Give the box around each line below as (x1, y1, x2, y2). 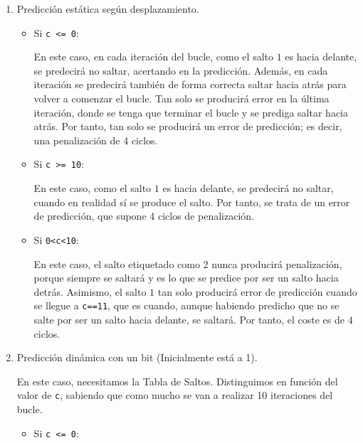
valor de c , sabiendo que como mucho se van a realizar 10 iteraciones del (16, 388, 333, 402)
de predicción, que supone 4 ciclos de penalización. (33, 208, 254, 223)
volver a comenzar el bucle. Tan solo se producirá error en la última (33, 91, 330, 106)
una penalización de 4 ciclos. (33, 132, 158, 147)
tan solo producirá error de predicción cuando (157, 284, 357, 299)
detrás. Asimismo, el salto (33, 284, 147, 299)
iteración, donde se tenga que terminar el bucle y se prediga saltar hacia (33, 105, 348, 119)
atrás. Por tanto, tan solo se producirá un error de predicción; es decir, (33, 119, 342, 134)
